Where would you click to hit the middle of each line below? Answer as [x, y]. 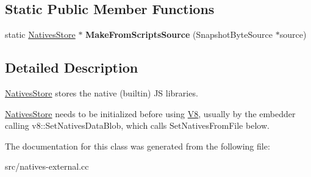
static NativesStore [40, 34]
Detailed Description [72, 67]
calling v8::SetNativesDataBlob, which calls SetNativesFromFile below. [137, 125]
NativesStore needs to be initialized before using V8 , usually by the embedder [150, 113]
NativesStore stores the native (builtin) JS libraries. [102, 93]
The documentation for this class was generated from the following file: [138, 146]
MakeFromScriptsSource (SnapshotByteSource [179, 34]
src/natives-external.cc [47, 166]
